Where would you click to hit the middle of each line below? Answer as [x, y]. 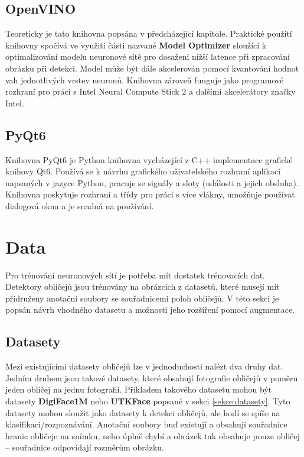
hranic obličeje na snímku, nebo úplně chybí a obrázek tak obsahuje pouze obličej [153, 435]
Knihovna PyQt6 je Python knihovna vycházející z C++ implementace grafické [149, 159]
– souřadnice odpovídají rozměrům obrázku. [85, 447]
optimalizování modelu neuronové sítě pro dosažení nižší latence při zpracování [148, 56]
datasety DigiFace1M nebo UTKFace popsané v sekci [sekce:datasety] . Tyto [148, 401]
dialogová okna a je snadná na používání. [80, 205]
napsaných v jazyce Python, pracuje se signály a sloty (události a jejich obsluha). [152, 182]
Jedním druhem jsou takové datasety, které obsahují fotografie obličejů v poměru [152, 377]
